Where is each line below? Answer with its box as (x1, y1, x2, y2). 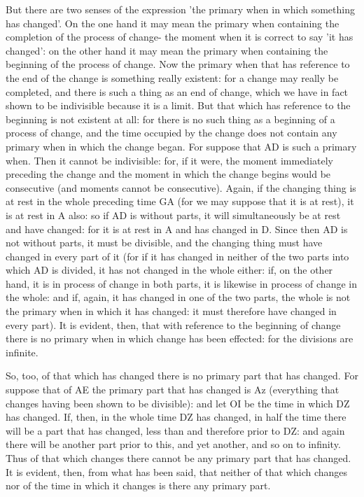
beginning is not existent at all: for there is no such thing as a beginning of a (6, 111, 335, 126)
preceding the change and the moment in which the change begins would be (6, 167, 331, 181)
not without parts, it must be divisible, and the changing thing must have (6, 235, 323, 250)
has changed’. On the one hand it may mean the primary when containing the (6, 15, 339, 30)
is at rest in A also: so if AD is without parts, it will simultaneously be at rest (6, 207, 341, 222)
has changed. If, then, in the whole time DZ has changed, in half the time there (6, 409, 346, 424)
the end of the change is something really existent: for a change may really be (6, 70, 339, 85)
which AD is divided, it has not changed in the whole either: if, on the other (6, 262, 333, 277)
